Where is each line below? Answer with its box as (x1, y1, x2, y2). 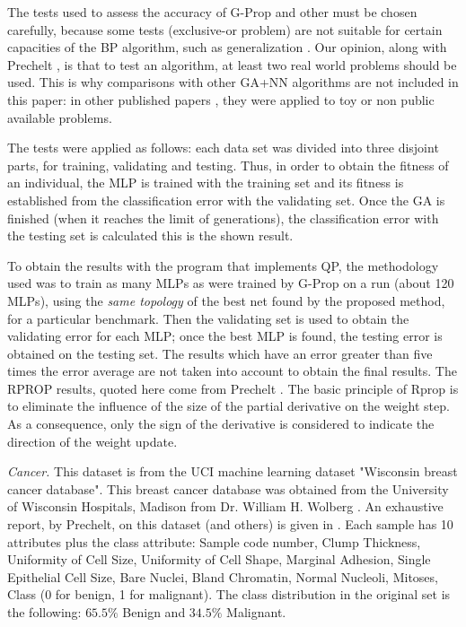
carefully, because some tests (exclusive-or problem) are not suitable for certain (7, 20, 443, 39)
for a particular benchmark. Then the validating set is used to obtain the (7, 309, 409, 327)
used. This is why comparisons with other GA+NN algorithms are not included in (7, 73, 459, 91)
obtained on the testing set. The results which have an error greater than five (7, 344, 433, 362)
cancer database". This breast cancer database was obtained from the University (7, 479, 449, 498)
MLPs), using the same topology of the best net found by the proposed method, (7, 291, 445, 309)
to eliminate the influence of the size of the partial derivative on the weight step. (7, 396, 450, 415)
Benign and (122, 603, 186, 621)
